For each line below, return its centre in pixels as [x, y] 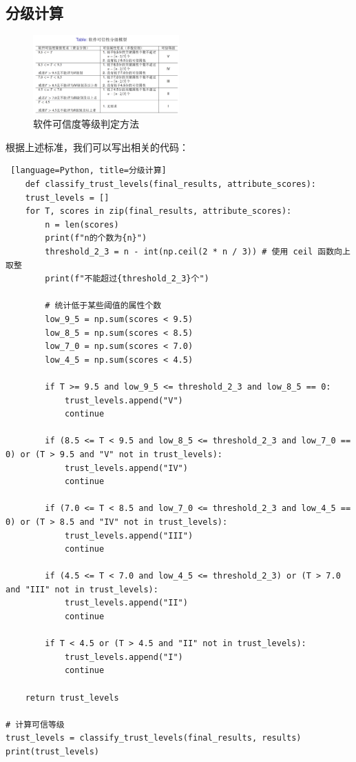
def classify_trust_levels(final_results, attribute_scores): [171, 184]
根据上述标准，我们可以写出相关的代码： [97, 147]
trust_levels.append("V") [124, 400]
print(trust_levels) [53, 752]
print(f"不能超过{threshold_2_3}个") [127, 279]
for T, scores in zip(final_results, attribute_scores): [158, 211]
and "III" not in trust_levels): [82, 589]
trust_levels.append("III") [129, 535]
